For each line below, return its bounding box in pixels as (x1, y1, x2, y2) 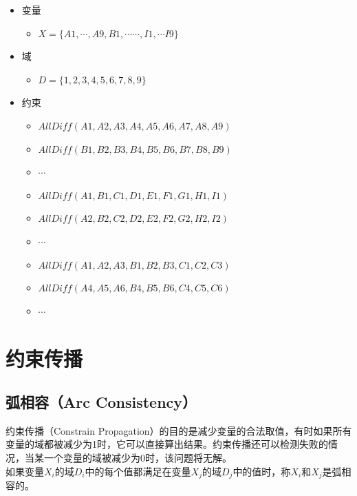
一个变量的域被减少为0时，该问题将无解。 (43, 451, 232, 465)
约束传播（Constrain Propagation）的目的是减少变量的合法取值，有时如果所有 (6, 423, 352, 437)
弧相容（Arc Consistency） (6, 391, 197, 413)
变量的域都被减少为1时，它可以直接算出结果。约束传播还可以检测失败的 (6, 437, 328, 451)
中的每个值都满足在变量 (85, 464, 191, 478)
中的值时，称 (232, 464, 291, 478)
